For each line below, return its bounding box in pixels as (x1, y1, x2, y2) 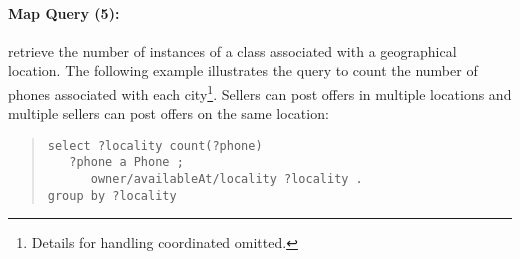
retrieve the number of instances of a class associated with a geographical (8, 40, 457, 61)
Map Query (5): (8, 2, 120, 23)
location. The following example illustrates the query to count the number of (8, 60, 478, 81)
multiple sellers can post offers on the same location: (8, 103, 329, 124)
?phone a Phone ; (69, 155, 184, 170)
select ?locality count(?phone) (47, 138, 263, 153)
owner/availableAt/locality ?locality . (90, 172, 363, 187)
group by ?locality (47, 188, 177, 203)
